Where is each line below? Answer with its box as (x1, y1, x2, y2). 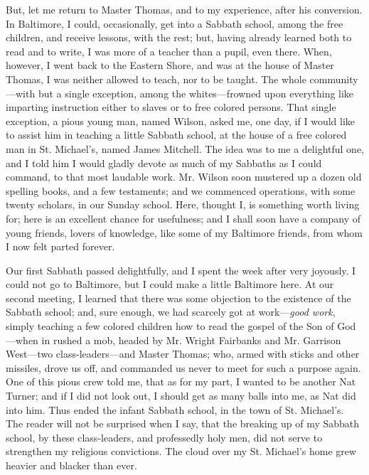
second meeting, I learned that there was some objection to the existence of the (6, 290, 351, 305)
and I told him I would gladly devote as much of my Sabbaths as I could (6, 155, 322, 170)
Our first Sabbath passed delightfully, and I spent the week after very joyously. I (6, 262, 356, 277)
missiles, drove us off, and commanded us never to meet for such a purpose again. (6, 360, 361, 375)
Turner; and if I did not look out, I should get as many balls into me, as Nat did (6, 388, 356, 403)
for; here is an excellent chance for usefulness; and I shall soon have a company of (6, 210, 361, 225)
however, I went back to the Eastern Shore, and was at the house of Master (6, 58, 334, 73)
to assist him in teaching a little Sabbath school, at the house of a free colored (6, 127, 347, 142)
